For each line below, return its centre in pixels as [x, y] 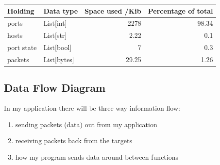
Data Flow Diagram [55, 88]
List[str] [55, 35]
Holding [21, 10]
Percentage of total [180, 10]
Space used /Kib [113, 10]
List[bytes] [59, 59]
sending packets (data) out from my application [86, 124]
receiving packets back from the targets [74, 140]
